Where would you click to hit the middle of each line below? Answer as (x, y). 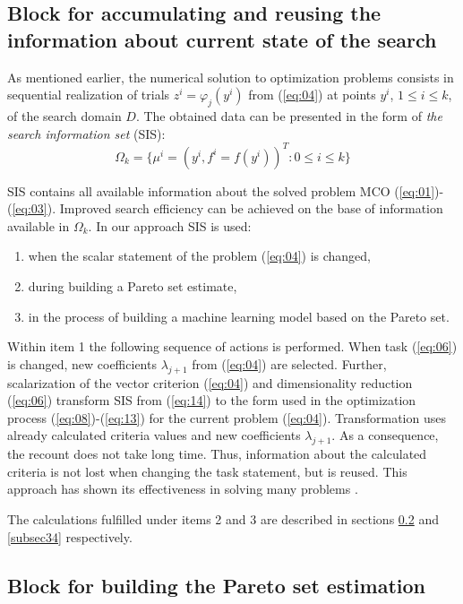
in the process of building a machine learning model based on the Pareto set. (239, 316)
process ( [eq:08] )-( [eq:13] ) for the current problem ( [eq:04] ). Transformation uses (227, 417)
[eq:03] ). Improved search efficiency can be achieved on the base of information (227, 208)
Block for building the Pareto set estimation (216, 585)
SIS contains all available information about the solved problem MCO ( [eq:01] (221, 190)
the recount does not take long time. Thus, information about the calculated (217, 454)
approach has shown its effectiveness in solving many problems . (183, 489)
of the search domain (64, 115)
